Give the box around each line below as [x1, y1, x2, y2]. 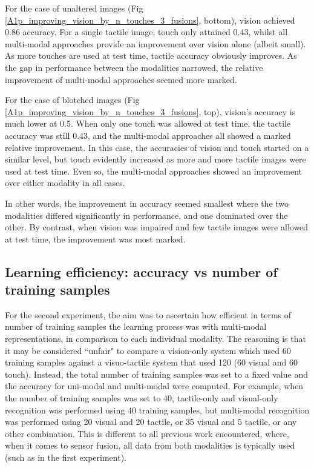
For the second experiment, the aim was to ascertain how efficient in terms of [5, 308, 292, 321]
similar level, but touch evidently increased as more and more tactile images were [5, 153, 306, 165]
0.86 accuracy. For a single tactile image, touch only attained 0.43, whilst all [5, 25, 288, 38]
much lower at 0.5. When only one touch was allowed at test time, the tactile [5, 117, 291, 130]
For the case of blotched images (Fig [5, 93, 140, 106]
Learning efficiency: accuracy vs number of [5, 262, 278, 281]
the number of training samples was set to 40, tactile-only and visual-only [5, 392, 278, 404]
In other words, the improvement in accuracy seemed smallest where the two [5, 196, 289, 209]
